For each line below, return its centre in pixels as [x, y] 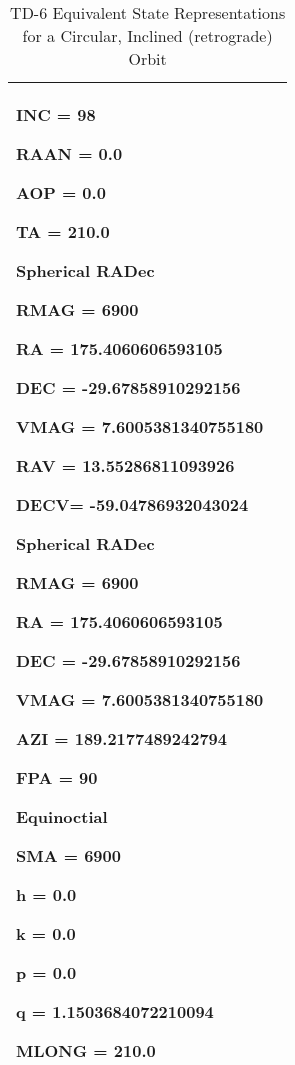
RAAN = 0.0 [69, 153]
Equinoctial [62, 816]
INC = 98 [56, 114]
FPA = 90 [57, 777]
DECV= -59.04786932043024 [132, 504]
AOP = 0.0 [61, 192]
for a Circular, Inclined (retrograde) [147, 35]
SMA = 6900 [68, 855]
